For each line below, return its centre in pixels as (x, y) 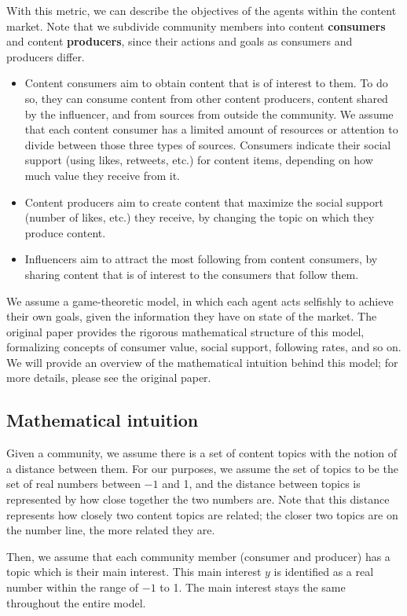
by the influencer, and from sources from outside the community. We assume (209, 114)
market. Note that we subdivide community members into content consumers (196, 26)
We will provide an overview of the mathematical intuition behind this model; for (202, 362)
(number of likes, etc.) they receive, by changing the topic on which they (200, 217)
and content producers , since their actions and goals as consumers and (180, 41)
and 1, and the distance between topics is (261, 484)
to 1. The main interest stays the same (253, 587)
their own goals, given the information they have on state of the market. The (192, 316)
